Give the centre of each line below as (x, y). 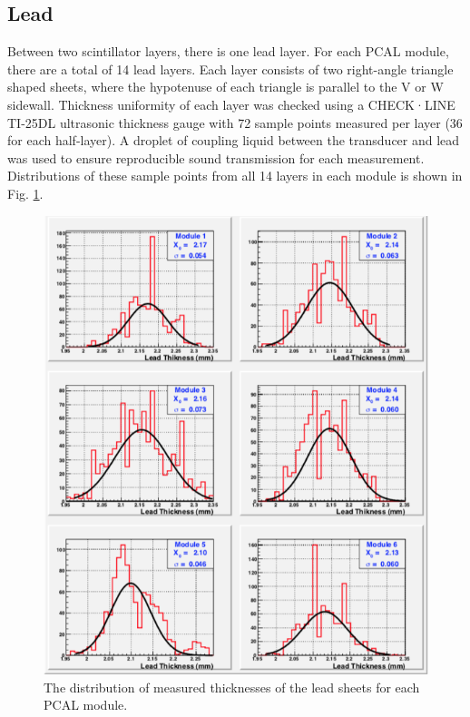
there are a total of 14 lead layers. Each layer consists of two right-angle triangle (230, 69)
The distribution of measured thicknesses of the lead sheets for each (232, 687)
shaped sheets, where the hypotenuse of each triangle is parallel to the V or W (225, 87)
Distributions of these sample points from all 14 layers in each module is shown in (235, 176)
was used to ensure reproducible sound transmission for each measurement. (216, 157)
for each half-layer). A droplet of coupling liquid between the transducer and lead (234, 140)
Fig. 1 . (25, 193)
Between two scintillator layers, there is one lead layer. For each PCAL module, (228, 51)
